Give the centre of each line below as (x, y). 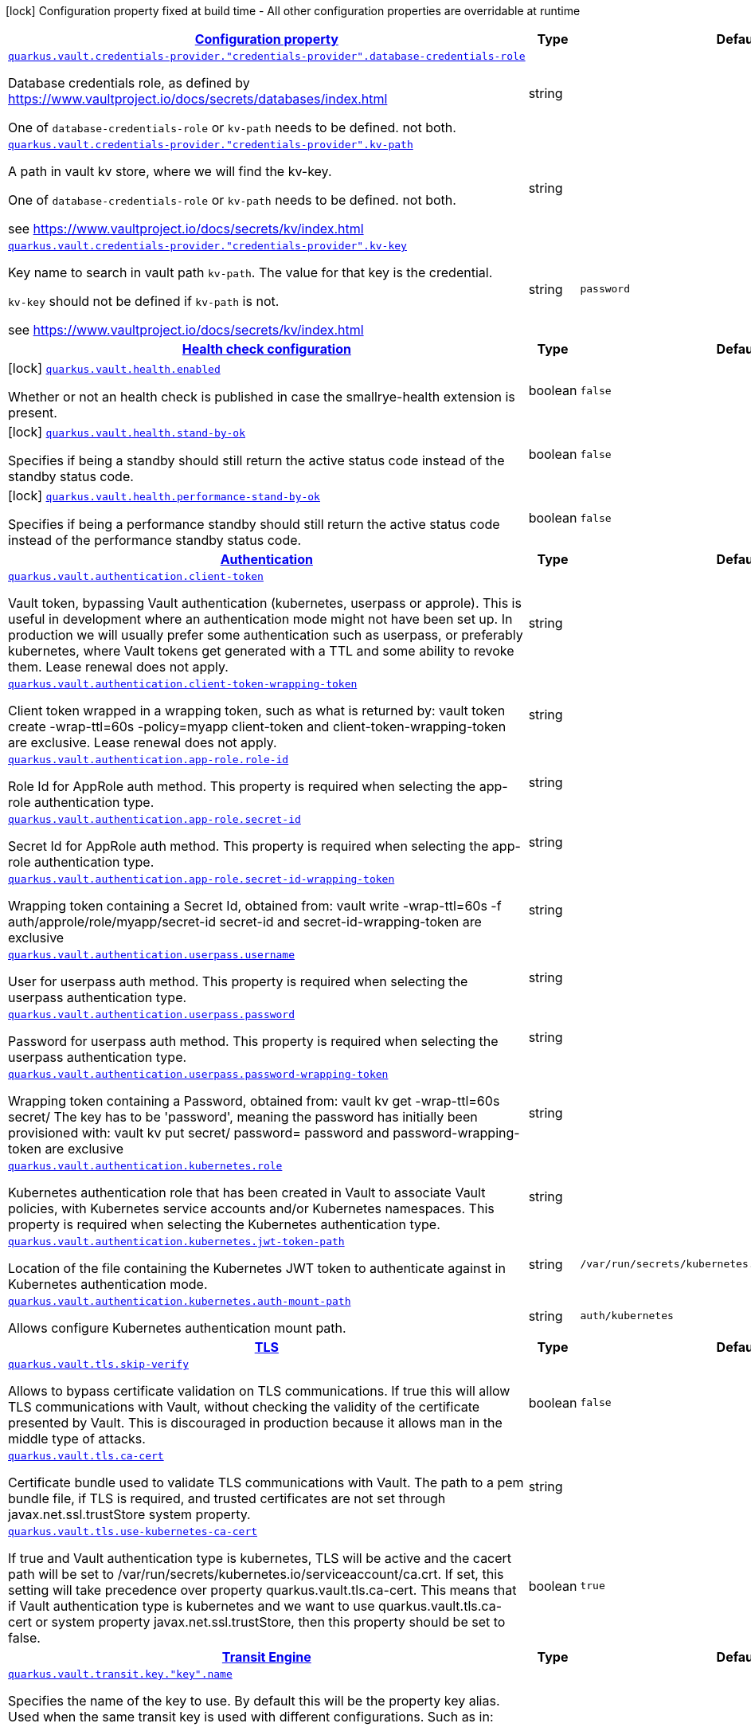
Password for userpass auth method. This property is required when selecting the (253, 1041)
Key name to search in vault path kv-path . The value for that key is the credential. (250, 272)
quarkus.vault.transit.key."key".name (120, 1674)
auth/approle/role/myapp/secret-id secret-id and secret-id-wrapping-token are (245, 922)
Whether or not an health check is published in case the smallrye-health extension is (262, 397)
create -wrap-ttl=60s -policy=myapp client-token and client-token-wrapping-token (257, 726)
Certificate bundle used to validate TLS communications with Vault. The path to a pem (266, 1482)
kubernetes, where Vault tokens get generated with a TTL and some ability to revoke (261, 651)
